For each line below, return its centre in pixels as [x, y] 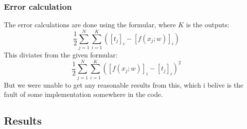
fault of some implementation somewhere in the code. [83, 94]
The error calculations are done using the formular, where [90, 25]
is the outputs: [208, 25]
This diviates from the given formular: [61, 54]
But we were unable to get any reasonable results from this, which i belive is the [124, 84]
